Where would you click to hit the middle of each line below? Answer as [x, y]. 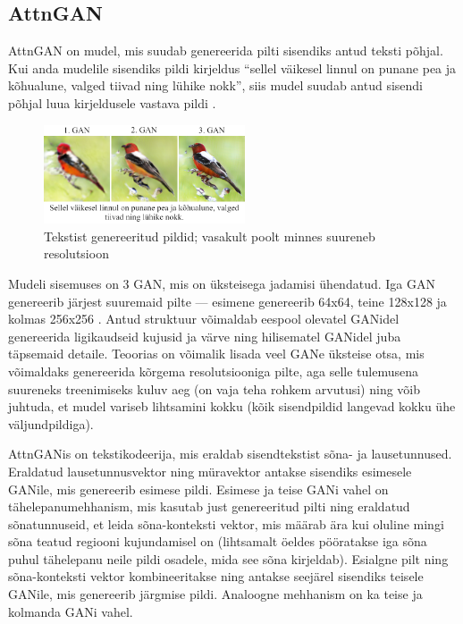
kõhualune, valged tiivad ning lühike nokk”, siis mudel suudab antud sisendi [216, 85]
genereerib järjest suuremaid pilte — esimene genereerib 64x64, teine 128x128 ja [227, 301]
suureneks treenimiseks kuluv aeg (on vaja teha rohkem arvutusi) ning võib [215, 388]
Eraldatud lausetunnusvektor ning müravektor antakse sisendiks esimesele [210, 471]
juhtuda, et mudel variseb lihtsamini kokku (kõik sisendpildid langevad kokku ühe [232, 406]
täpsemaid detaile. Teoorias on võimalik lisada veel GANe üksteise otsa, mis [216, 354]
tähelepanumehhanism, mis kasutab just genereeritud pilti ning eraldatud [209, 506]
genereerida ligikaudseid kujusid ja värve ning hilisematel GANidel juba [205, 336]
